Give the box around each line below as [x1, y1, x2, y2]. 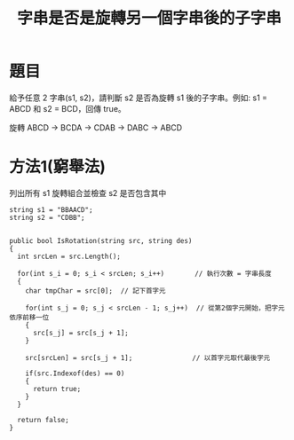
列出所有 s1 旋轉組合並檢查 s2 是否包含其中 [9, 187, 167, 198]
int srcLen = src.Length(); [17, 252, 122, 261]
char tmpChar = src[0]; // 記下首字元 [25, 286, 166, 295]
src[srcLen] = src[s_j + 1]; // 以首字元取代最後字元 [25, 353, 271, 362]
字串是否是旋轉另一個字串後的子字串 [16, 8, 282, 28]
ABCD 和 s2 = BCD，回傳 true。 [9, 103, 126, 114]
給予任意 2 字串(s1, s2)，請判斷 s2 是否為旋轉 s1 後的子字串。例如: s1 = [9, 92, 268, 103]
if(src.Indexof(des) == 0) [25, 369, 125, 378]
